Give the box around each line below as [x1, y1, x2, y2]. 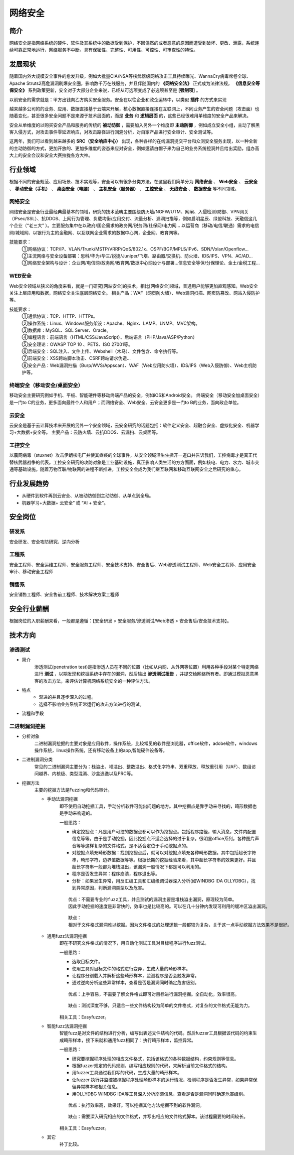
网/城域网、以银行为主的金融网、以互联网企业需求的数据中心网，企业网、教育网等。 [9, 229, 182, 235]
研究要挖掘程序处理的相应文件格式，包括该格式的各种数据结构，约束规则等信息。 [72, 1056, 239, 1062]
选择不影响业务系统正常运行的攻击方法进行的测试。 [39, 701, 144, 707]
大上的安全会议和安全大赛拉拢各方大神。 [9, 152, 93, 158]
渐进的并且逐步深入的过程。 [39, 694, 96, 700]
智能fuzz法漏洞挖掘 [47, 1023, 87, 1029]
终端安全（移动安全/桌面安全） [9, 382, 84, 389]
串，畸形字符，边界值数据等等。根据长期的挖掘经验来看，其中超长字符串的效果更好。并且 [72, 856, 256, 863]
